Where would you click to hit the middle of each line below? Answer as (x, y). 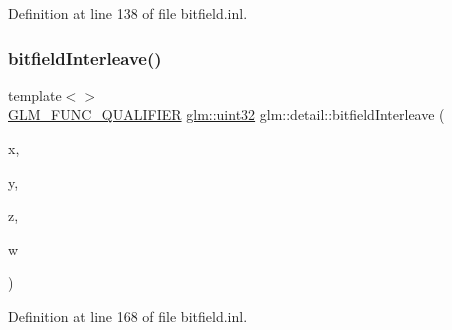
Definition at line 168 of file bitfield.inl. (128, 315)
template (35, 94)
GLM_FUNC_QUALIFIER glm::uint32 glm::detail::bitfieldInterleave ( (226, 114)
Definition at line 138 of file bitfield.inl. (128, 13)
